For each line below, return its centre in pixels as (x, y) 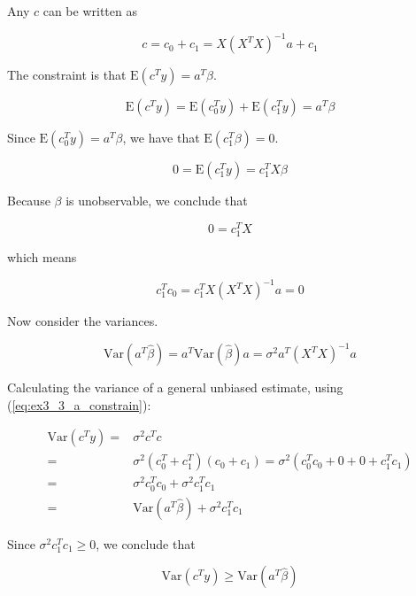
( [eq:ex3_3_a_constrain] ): (79, 404)
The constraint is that (67, 75)
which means (42, 256)
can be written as (90, 11)
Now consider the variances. (83, 321)
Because (29, 201)
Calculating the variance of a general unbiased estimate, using (175, 387)
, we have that (161, 138)
